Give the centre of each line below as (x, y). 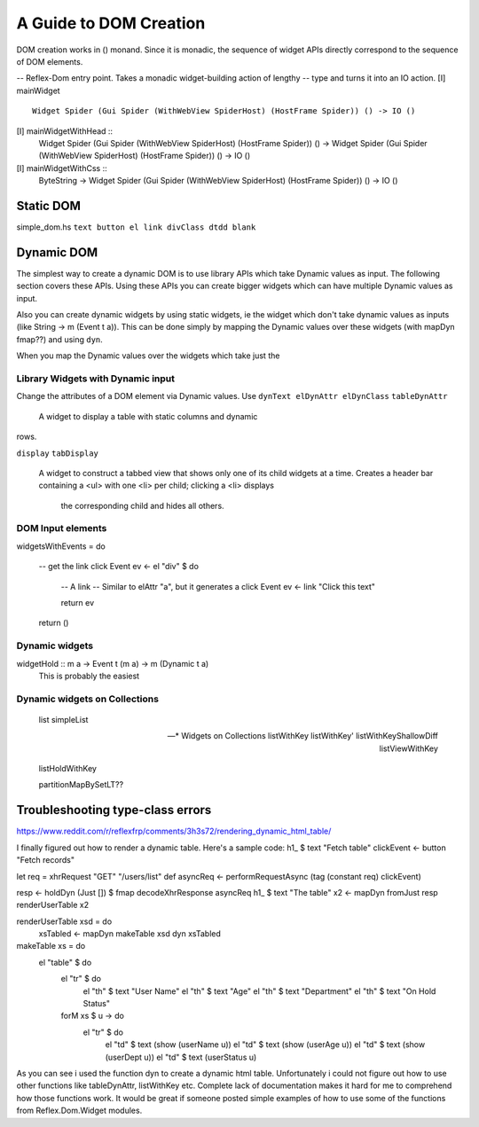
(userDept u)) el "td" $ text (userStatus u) (181, 1057)
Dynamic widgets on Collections (88, 699)
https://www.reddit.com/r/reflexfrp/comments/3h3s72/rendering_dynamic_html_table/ (174, 831)
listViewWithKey (408, 748)
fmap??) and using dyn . (60, 339)
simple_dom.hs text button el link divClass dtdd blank (136, 227)
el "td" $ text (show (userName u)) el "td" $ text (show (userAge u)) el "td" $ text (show (265, 1045)
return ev (78, 603)
